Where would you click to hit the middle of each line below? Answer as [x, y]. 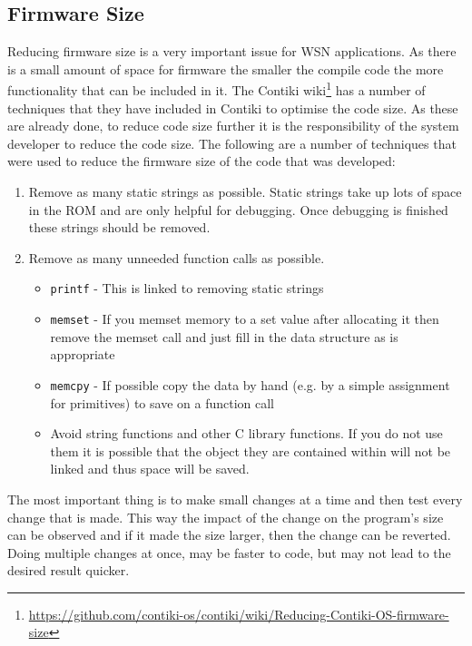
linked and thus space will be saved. [150, 469]
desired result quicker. [69, 570]
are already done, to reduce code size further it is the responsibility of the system [233, 126]
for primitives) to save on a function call [162, 402]
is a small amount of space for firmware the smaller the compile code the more [226, 69]
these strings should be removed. [119, 227]
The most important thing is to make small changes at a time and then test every [235, 499]
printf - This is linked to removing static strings [187, 288]
